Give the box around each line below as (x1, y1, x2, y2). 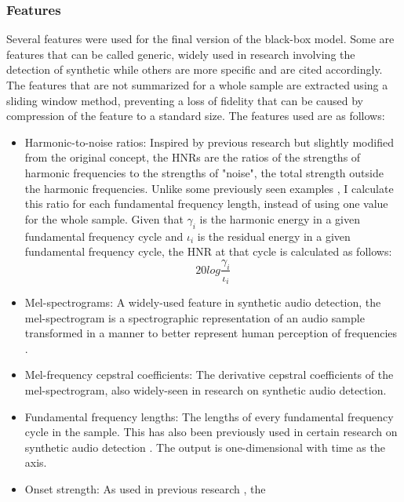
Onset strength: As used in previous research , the (24, 480, 266, 497)
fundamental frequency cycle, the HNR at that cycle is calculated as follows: (24, 243, 392, 260)
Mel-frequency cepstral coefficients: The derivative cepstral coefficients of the (24, 366, 394, 383)
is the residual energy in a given (197, 227, 351, 244)
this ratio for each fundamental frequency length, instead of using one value (24, 195, 388, 212)
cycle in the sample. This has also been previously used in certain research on (24, 424, 398, 440)
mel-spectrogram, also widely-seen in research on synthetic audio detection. (24, 381, 387, 398)
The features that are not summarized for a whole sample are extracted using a (6, 77, 388, 93)
